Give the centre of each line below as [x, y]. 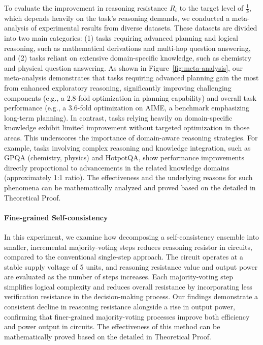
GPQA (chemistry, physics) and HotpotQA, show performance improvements [124, 157]
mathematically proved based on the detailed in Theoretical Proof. [108, 336]
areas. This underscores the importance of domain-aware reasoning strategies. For [131, 137]
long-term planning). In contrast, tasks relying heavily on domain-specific [118, 117]
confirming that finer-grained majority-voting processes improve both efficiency [127, 316]
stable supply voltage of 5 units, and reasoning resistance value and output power [131, 266]
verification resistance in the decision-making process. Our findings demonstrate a [131, 296]
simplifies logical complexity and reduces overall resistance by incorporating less [128, 286]
